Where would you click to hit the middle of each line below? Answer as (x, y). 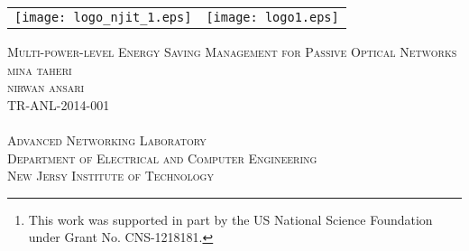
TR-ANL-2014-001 (59, 104)
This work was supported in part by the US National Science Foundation (230, 219)
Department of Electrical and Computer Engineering (162, 158)
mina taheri (40, 69)
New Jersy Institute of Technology (110, 176)
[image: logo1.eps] (272, 17)
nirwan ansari (46, 87)
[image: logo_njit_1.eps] (103, 17)
